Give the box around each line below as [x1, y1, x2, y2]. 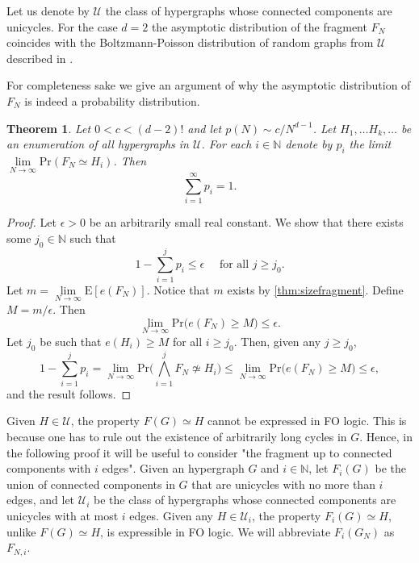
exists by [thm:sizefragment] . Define [227, 281, 404, 298]
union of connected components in [6, 475, 175, 492]
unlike [6, 523, 36, 540]
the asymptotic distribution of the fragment [151, 18, 367, 35]
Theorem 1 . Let [6, 119, 91, 136]
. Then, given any [233, 332, 321, 349]
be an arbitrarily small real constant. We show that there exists [89, 214, 404, 231]
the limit [349, 136, 392, 152]
